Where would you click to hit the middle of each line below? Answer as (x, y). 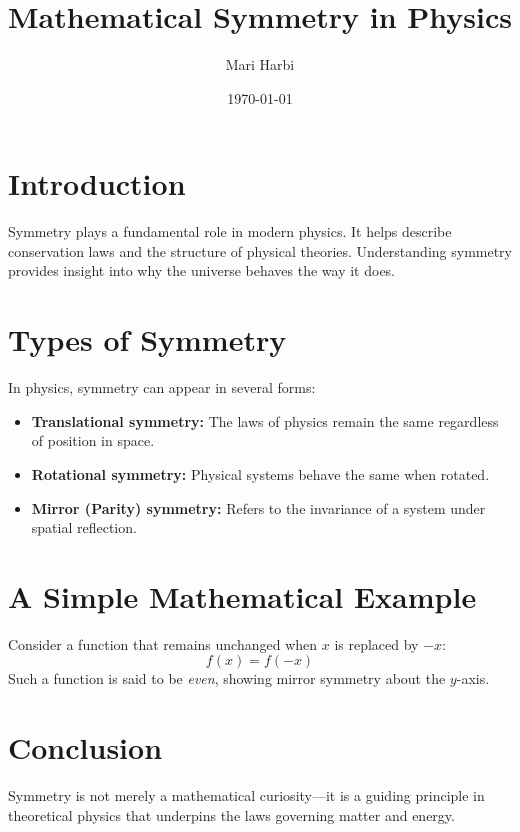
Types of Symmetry (147, 339)
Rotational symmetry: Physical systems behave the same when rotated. (260, 473)
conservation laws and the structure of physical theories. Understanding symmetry (260, 250)
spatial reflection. (84, 527)
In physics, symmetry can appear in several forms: (162, 387)
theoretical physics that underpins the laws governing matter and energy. (231, 814)
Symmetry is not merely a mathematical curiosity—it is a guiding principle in (246, 795)
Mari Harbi (260, 64)
